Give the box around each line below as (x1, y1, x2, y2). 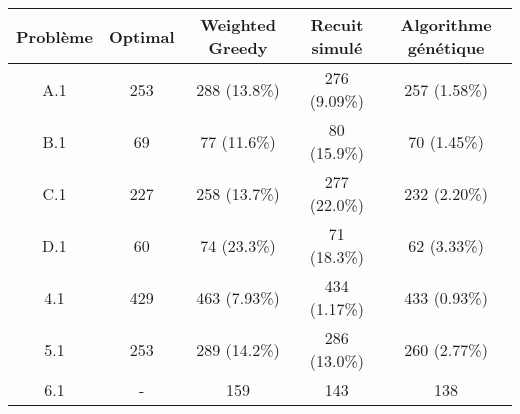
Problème (16, 24, 93, 48)
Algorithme (400, 13, 492, 36)
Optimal (108, 24, 175, 48)
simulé (311, 36, 363, 59)
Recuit (310, 13, 364, 36)
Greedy (208, 36, 268, 59)
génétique (407, 36, 485, 59)
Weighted (200, 13, 276, 36)
